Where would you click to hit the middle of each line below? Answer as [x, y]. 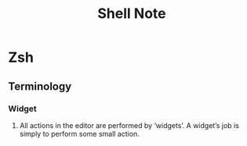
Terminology [40, 86]
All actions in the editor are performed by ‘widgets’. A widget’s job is [129, 125]
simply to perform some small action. [79, 134]
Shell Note [132, 14]
